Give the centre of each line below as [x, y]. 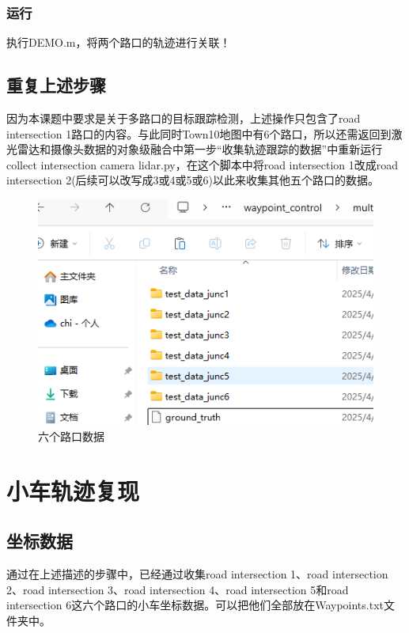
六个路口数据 [71, 436]
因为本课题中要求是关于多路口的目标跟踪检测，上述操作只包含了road [184, 118]
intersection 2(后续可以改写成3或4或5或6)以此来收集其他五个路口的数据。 [193, 180]
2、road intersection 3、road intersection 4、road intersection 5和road [178, 589]
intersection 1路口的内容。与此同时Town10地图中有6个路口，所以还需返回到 [199, 133]
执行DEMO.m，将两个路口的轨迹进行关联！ [119, 42]
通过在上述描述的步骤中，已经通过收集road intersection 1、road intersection [197, 574]
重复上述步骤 [56, 85]
